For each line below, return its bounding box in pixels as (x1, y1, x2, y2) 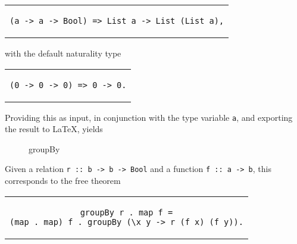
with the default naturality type (5, 47, 121, 59)
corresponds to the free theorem (5, 174, 121, 187)
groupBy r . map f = (80, 207, 173, 217)
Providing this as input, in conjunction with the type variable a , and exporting (5, 111, 293, 123)
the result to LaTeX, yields (5, 123, 103, 135)
